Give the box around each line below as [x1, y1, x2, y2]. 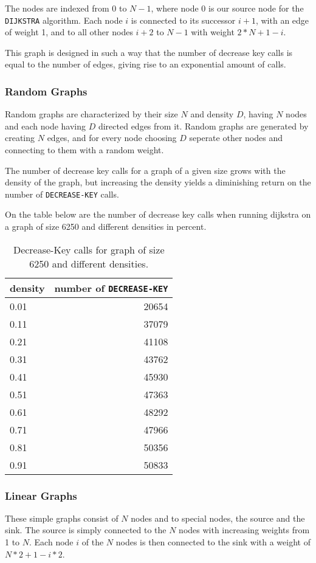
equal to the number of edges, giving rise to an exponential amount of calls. [5, 58, 286, 71]
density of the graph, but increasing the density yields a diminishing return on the [5, 176, 311, 188]
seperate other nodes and [189, 131, 283, 144]
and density [190, 108, 234, 120]
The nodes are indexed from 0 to [5, 2, 127, 14]
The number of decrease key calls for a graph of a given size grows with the [5, 164, 286, 176]
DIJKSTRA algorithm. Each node [5, 13, 123, 26]
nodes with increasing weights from [179, 523, 310, 536]
